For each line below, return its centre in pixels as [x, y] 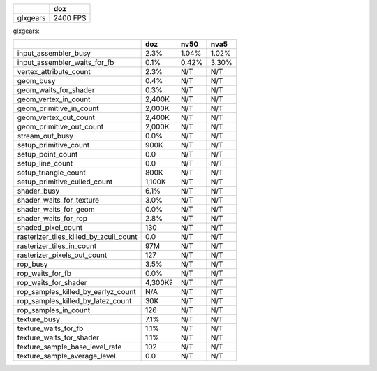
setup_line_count [45, 163]
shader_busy [38, 191]
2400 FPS [70, 18]
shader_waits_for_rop [52, 219]
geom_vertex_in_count [54, 99]
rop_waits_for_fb [44, 274]
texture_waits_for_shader [58, 337]
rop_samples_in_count [54, 310]
